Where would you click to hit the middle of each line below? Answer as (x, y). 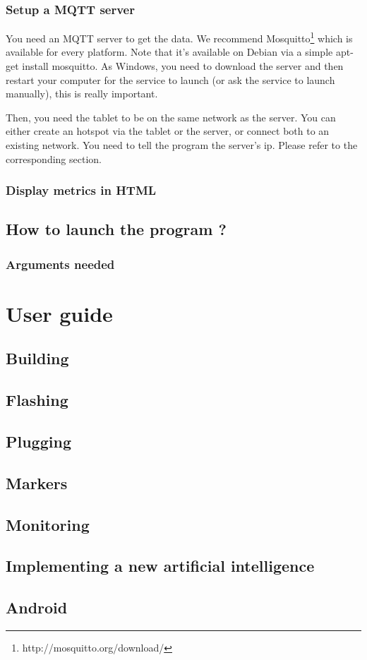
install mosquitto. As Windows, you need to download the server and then (183, 66)
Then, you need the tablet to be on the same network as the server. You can (171, 117)
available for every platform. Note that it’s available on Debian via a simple (169, 52)
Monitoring (48, 524)
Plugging (38, 442)
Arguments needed (60, 264)
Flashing (37, 400)
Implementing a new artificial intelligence (160, 566)
